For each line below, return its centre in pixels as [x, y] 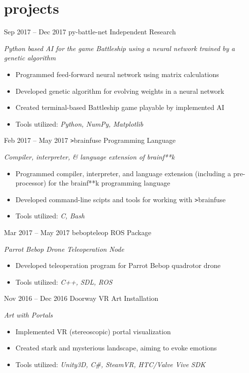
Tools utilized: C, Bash [50, 216]
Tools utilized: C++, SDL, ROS [64, 281]
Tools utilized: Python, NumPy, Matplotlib [79, 123]
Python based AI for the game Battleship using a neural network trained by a [120, 48]
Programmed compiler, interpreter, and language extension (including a [123, 173]
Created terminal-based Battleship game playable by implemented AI [120, 107]
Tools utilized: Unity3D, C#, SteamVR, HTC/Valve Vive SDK [111, 364]
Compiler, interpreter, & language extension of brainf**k [89, 156]
